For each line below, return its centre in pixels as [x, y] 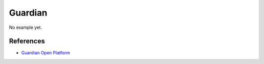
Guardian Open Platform [46, 53]
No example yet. [25, 27]
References [27, 41]
